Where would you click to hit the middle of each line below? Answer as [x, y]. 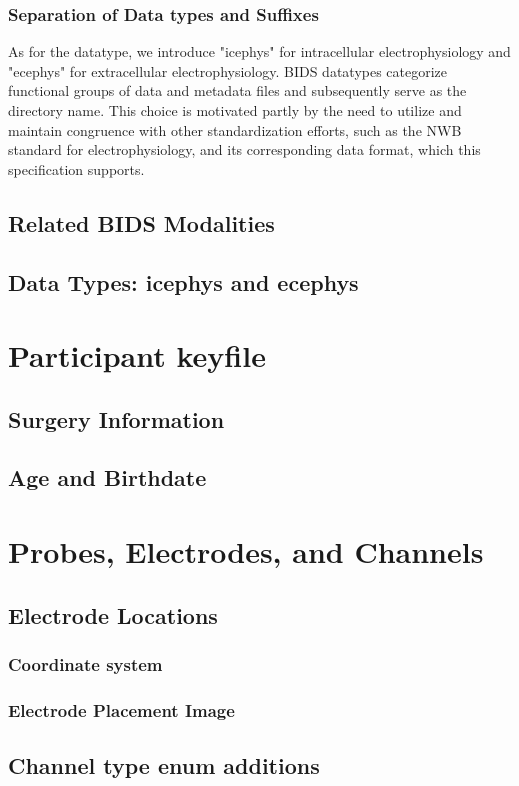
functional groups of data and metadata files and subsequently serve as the [237, 90]
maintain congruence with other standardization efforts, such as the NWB [235, 129]
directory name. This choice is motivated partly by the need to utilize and [235, 110]
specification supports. [76, 168]
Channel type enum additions [164, 765]
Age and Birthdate [107, 477]
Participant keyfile [137, 355]
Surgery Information [116, 418]
